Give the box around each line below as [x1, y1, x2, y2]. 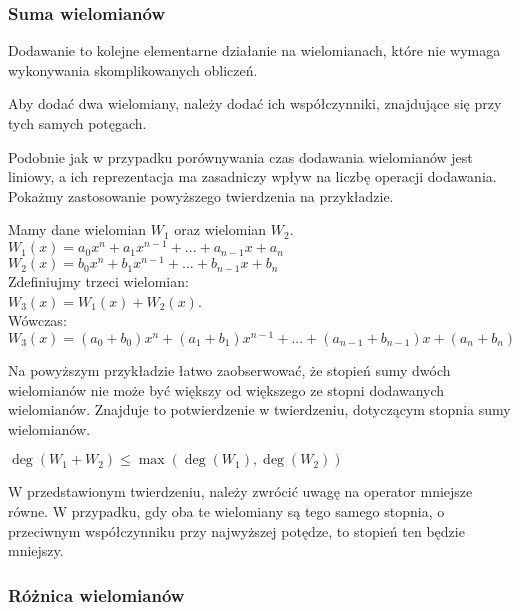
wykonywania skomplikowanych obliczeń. [8, 59, 258, 80]
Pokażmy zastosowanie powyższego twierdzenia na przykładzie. [8, 185, 394, 206]
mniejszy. [8, 540, 64, 561]
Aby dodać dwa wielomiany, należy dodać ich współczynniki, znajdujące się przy [8, 93, 502, 114]
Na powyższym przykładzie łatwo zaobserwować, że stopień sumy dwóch [8, 359, 451, 380]
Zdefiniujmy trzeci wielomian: [8, 271, 189, 292]
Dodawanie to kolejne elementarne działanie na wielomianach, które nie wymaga [8, 40, 501, 61]
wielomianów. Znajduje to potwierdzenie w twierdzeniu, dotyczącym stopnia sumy [8, 399, 511, 420]
